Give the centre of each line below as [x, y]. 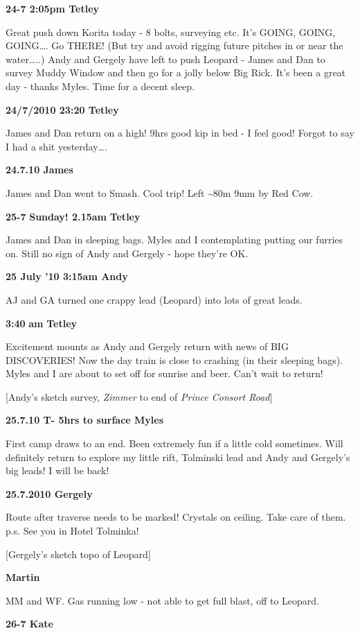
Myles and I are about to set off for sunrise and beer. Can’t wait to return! [164, 373]
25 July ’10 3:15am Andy [67, 276]
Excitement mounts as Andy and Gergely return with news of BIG [147, 346]
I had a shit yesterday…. [56, 146]
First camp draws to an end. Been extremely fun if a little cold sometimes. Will [174, 443]
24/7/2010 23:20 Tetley [62, 109]
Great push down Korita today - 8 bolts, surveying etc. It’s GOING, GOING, [171, 32]
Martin [23, 577]
